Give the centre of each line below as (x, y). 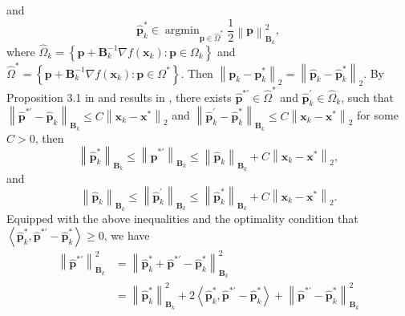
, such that (368, 97)
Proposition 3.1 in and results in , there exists (119, 97)
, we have (127, 235)
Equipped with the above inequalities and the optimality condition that (182, 218)
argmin (182, 31)
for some (378, 115)
